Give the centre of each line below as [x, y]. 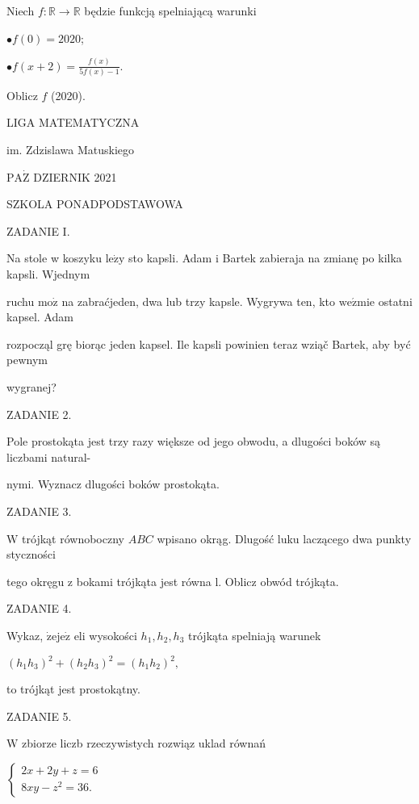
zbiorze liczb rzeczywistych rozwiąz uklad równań [144, 743]
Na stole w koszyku [54, 258]
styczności [31, 554]
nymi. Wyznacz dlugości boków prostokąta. [113, 484]
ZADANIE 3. [39, 511]
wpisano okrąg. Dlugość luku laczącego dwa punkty [284, 538]
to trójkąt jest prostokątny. [73, 689]
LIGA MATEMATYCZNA [73, 122]
